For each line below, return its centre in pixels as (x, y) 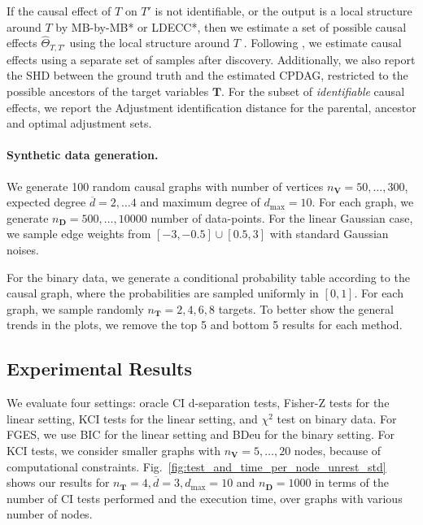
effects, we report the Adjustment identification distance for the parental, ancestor (211, 107)
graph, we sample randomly (75, 308)
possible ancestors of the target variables (108, 91)
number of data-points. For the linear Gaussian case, (282, 217)
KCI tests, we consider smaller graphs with (113, 450)
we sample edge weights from (79, 234)
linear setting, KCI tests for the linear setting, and (132, 418)
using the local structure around (150, 43)
